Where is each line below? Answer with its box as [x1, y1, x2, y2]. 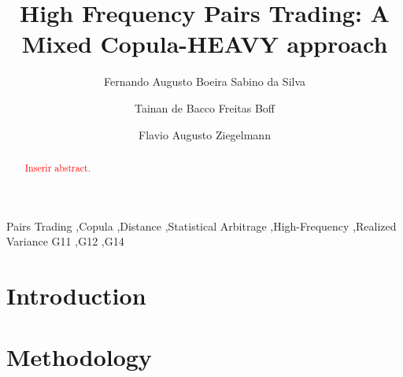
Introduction [6, 279, 146, 311]
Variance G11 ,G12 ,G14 [6, 233, 124, 249]
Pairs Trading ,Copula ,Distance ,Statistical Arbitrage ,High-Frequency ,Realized [6, 217, 397, 234]
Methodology [6, 341, 152, 373]
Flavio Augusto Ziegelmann [139, 126, 271, 142]
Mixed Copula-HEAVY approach [21, 28, 388, 60]
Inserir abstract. [24, 161, 91, 174]
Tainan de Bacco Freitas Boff [134, 99, 275, 116]
